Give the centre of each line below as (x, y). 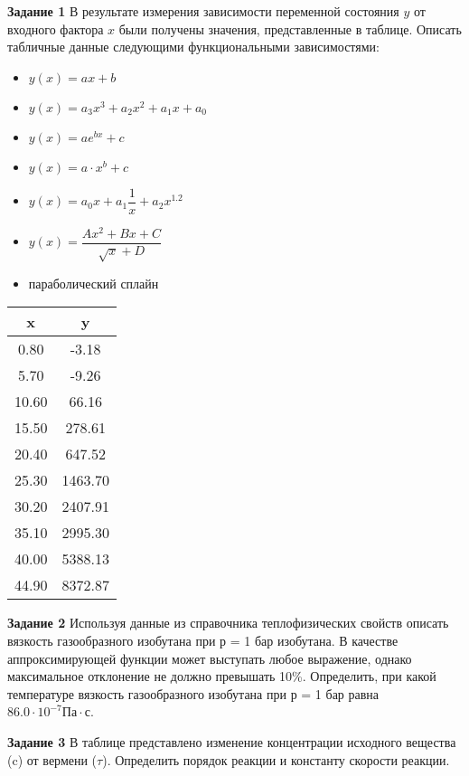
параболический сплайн (94, 283)
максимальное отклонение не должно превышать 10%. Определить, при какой (222, 676)
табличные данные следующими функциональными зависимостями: (193, 47)
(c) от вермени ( (52, 759)
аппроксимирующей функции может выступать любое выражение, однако (210, 658)
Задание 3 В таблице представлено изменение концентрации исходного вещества (232, 741)
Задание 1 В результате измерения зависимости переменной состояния (203, 11)
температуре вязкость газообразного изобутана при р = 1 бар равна (193, 693)
